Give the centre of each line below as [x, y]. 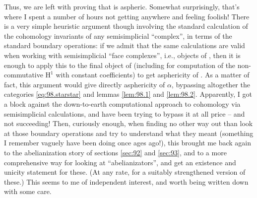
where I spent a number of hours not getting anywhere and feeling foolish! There [127, 16]
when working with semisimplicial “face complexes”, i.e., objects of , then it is [122, 55]
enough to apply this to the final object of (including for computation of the [120, 65]
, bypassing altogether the [211, 84]
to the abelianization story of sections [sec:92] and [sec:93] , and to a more [115, 152]
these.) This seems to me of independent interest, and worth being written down [126, 181]
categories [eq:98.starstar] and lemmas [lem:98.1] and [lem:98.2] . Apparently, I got [128, 94]
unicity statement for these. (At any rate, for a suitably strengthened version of [125, 172]
